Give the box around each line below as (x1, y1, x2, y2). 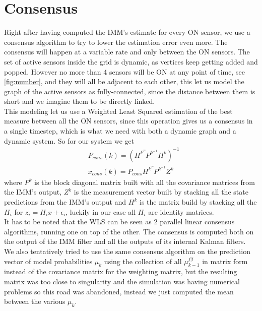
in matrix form (202, 256, 248, 266)
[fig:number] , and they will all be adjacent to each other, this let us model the (4, 76, 244, 87)
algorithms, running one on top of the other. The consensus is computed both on (4, 226, 254, 236)
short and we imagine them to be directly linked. (4, 96, 155, 106)
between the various (4, 296, 65, 306)
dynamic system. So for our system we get (4, 135, 135, 146)
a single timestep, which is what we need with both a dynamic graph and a (4, 126, 236, 136)
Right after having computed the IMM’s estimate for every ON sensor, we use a (4, 27, 250, 37)
